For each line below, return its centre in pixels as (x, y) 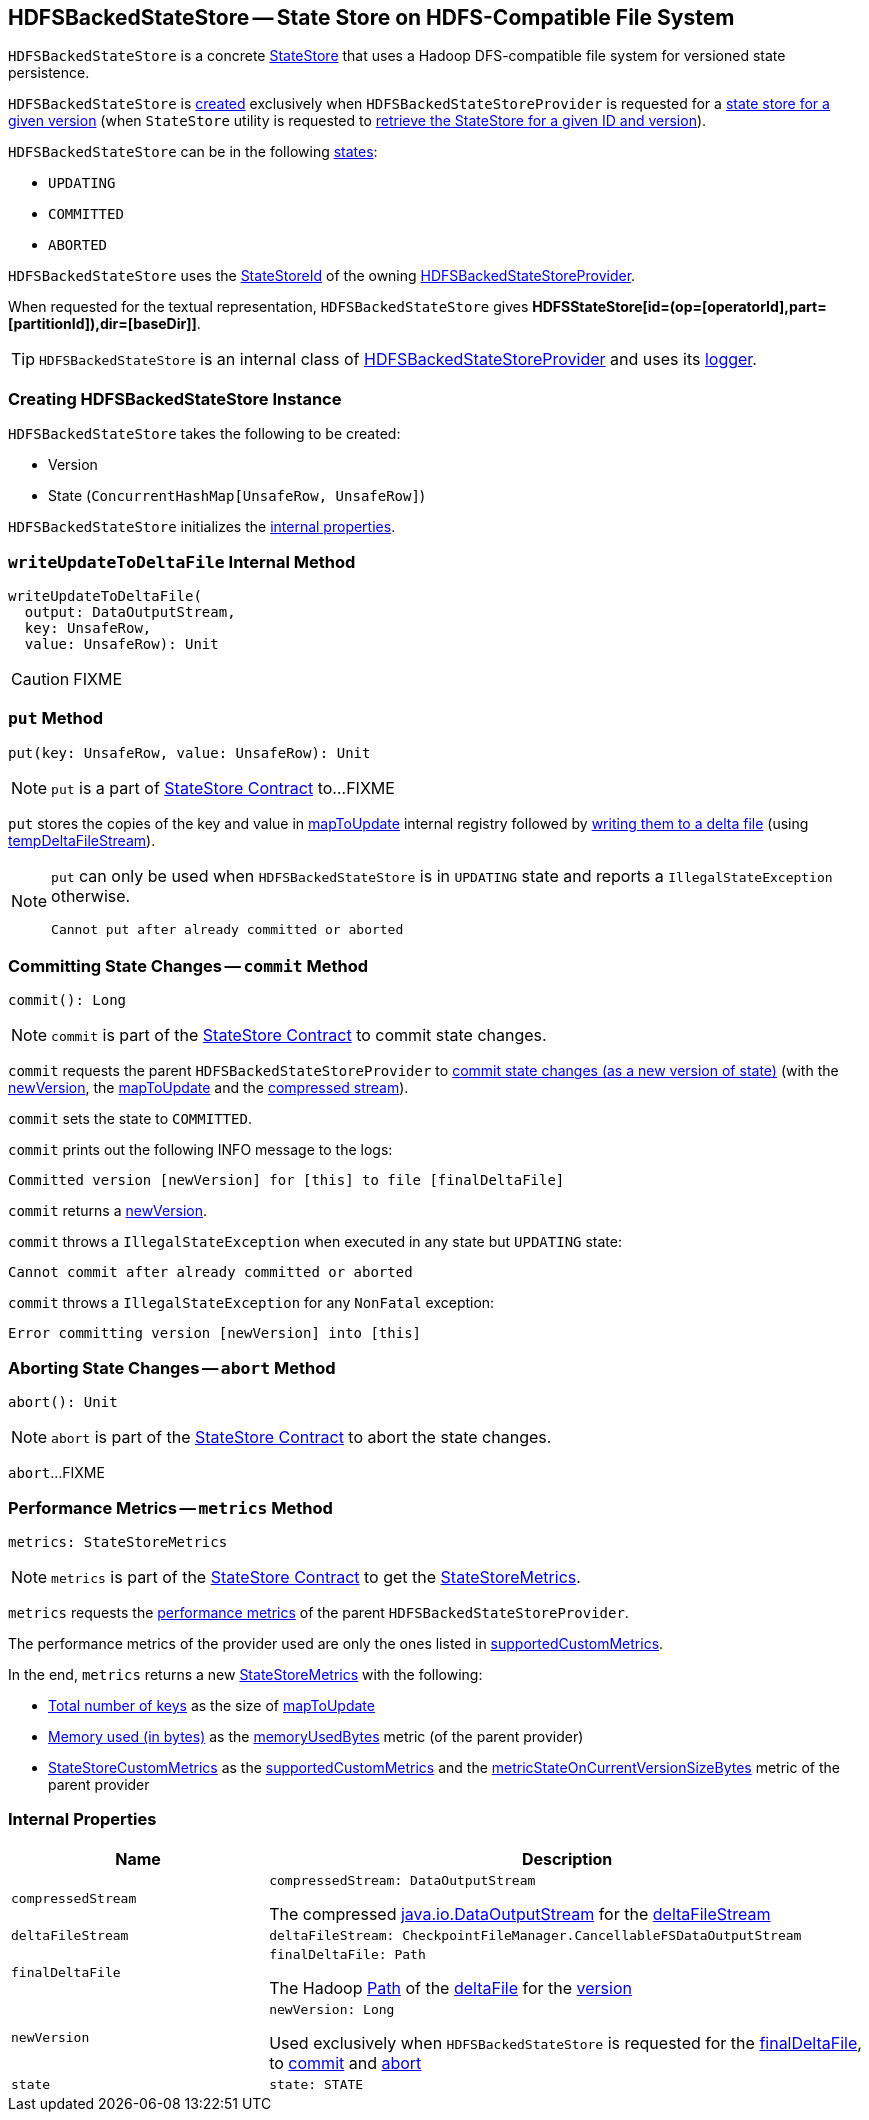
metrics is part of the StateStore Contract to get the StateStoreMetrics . (316, 1576)
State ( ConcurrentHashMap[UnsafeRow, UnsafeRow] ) (236, 496)
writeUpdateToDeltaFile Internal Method (182, 561)
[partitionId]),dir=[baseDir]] (102, 324)
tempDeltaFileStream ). (82, 840)
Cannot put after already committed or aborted (227, 929)
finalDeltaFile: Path (347, 1954)
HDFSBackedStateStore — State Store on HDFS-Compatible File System (371, 17)
